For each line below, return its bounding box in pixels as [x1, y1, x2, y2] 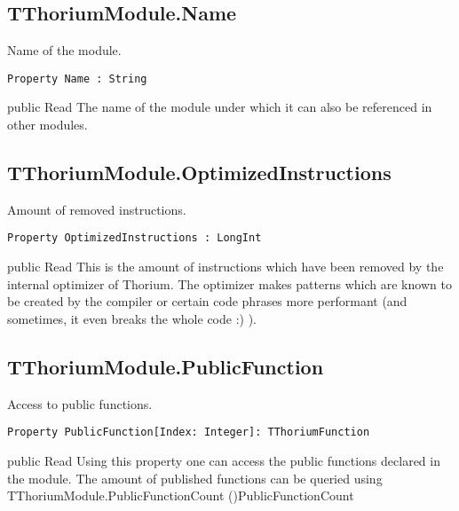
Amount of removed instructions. [7, 200, 186, 218]
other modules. [7, 115, 88, 134]
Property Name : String [7, 72, 147, 85]
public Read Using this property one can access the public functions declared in [7, 451, 440, 469]
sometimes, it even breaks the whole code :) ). [7, 309, 257, 327]
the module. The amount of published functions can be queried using [7, 468, 383, 487]
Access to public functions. [7, 394, 153, 413]
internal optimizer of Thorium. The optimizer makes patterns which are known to [7, 274, 452, 293]
